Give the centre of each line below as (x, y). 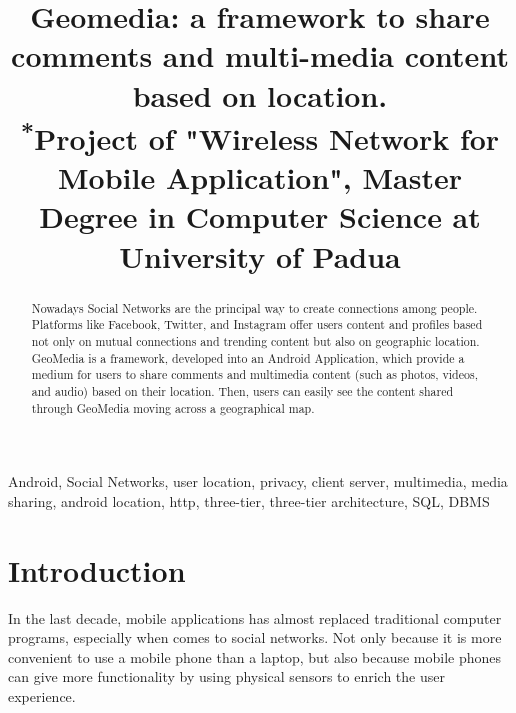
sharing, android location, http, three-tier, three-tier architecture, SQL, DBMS (249, 500)
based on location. (260, 94)
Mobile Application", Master (260, 177)
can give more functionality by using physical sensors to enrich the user (226, 676)
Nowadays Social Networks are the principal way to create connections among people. (254, 307)
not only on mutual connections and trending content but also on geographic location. (255, 340)
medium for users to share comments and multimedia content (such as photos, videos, (254, 374)
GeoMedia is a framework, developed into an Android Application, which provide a (248, 357)
